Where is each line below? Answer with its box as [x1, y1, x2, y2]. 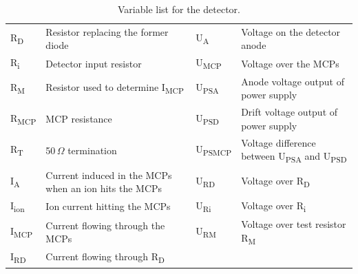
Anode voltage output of [241, 74, 344, 88]
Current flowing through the [45, 218, 165, 232]
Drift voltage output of [241, 105, 338, 119]
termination [67, 143, 117, 157]
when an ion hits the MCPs [45, 181, 162, 196]
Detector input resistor [45, 56, 142, 70]
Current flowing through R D [45, 249, 165, 266]
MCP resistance [45, 111, 112, 125]
